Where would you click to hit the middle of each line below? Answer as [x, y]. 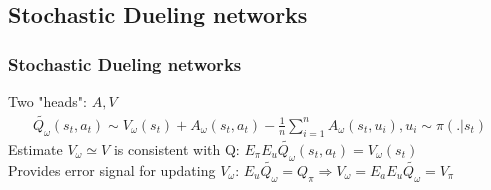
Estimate [35, 148]
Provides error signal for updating [112, 169]
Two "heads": [47, 101]
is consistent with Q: [176, 148]
